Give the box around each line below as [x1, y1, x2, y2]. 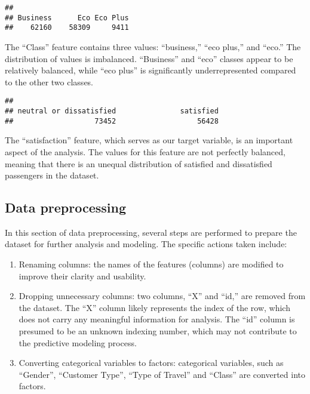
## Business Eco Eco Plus [5, 13, 129, 22]
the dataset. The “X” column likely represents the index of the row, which [19, 301, 290, 313]
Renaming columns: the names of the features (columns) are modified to [19, 258, 284, 270]
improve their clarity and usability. [19, 269, 146, 282]
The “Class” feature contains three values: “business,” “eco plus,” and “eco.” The [5, 40, 301, 53]
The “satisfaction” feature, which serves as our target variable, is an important [5, 134, 293, 146]
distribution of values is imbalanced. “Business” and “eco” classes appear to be [5, 52, 293, 64]
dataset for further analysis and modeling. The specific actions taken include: [5, 238, 287, 250]
